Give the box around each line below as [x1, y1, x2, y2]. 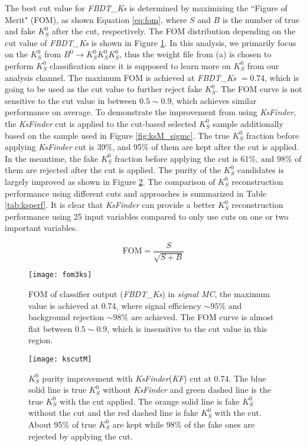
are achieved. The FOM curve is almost [130, 311, 274, 323]
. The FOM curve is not [215, 83, 302, 95]
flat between [28, 322, 73, 334]
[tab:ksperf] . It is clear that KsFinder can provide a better [5, 198, 215, 211]
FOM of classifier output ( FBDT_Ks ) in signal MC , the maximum [28, 287, 270, 299]
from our [247, 59, 279, 71]
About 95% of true [28, 418, 96, 430]
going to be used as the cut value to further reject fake [5, 83, 203, 95]
